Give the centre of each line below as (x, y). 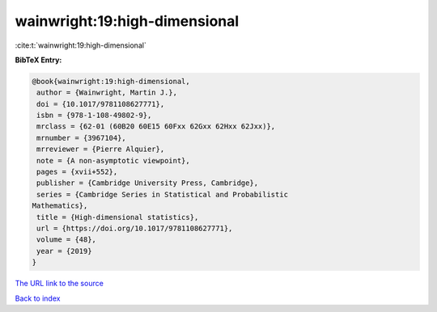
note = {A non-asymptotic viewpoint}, (113, 160)
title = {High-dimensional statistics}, (118, 217)
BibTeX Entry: (38, 60)
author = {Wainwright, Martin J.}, (107, 93)
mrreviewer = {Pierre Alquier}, (101, 149)
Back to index (38, 298)
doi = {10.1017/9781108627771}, (101, 104)
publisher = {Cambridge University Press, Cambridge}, (148, 183)
